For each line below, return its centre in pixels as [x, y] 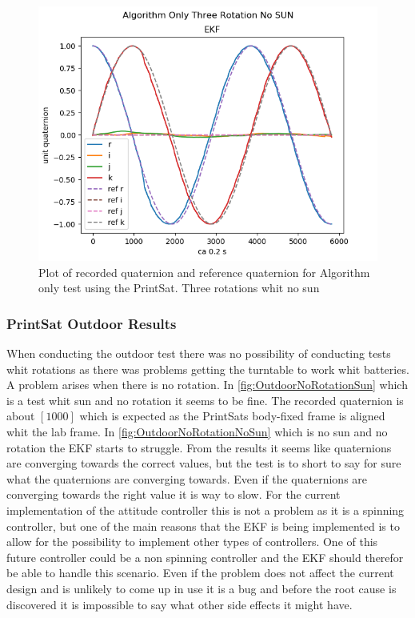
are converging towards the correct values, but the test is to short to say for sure [204, 463]
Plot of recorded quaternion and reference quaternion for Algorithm [204, 272]
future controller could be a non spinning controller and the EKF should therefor [205, 557]
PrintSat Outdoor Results [92, 323]
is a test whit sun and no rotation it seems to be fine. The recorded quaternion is [205, 400]
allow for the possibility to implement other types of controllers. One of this [192, 542]
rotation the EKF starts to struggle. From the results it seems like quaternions [199, 447]
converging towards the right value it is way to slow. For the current [174, 494]
